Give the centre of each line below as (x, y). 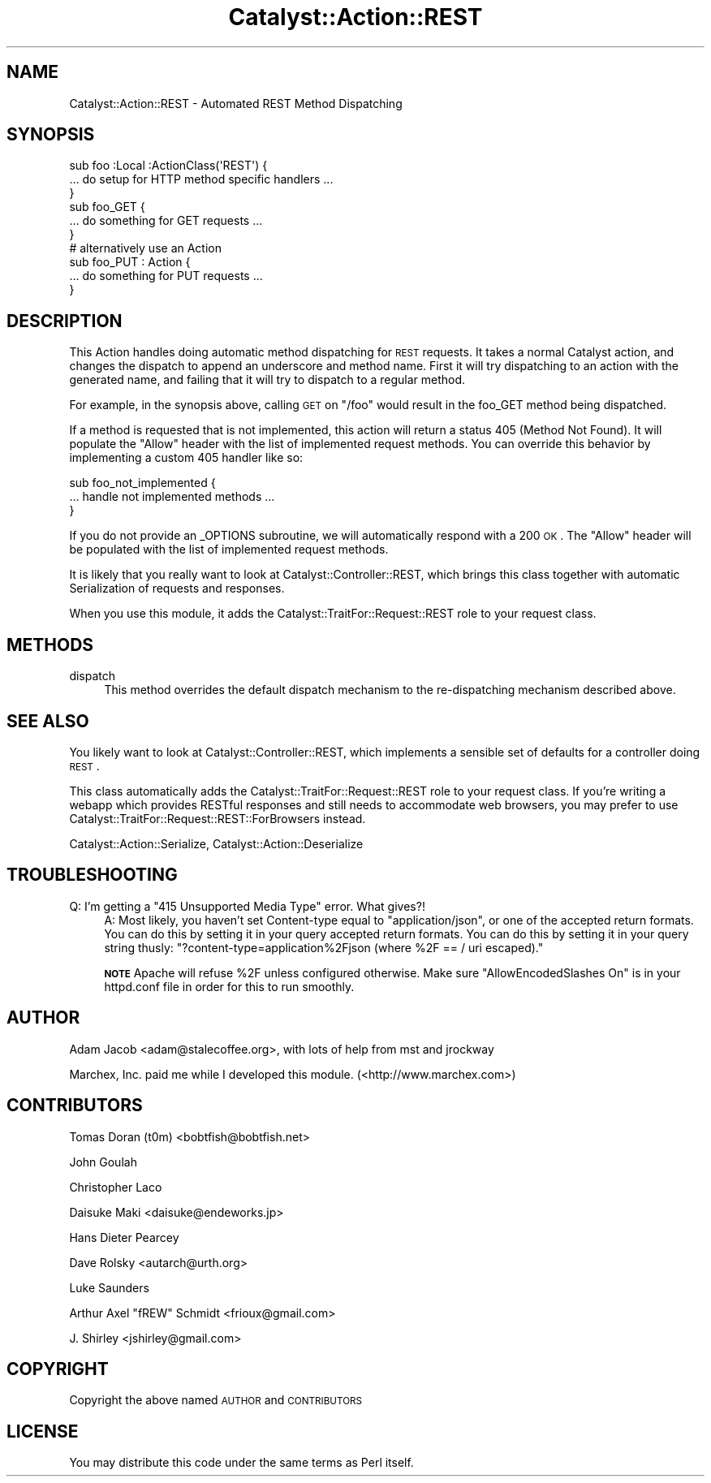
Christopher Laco (116, 1187)
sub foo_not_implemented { (142, 483)
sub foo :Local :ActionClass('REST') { (168, 166)
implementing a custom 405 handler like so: (186, 458)
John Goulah (103, 1162)
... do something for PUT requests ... (166, 276)
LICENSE (43, 1431)
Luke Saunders (109, 1287)
